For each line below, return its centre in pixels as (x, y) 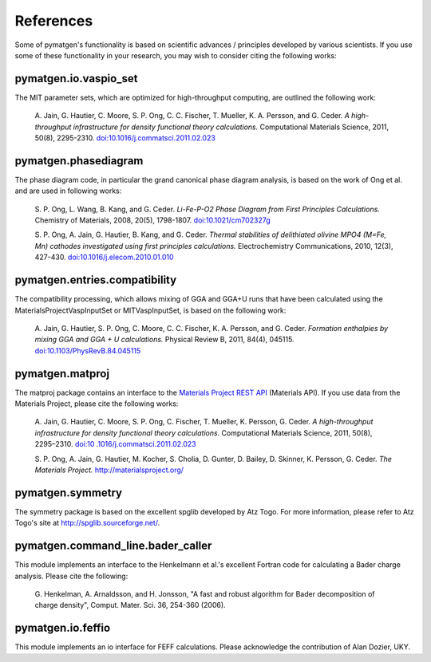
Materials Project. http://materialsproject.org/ (109, 470)
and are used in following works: (68, 191)
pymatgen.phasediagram (79, 161)
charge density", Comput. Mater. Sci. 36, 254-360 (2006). (130, 605)
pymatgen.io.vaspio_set (76, 79)
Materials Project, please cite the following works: (97, 404)
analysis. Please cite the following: (71, 576)
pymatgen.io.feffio (63, 628)
